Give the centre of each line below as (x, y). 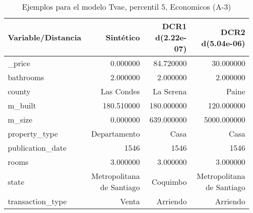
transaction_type (37, 201)
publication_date (37, 148)
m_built (22, 105)
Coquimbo (169, 181)
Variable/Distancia (45, 37)
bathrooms (26, 77)
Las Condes (120, 91)
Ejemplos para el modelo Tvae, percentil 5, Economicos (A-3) (126, 7)
